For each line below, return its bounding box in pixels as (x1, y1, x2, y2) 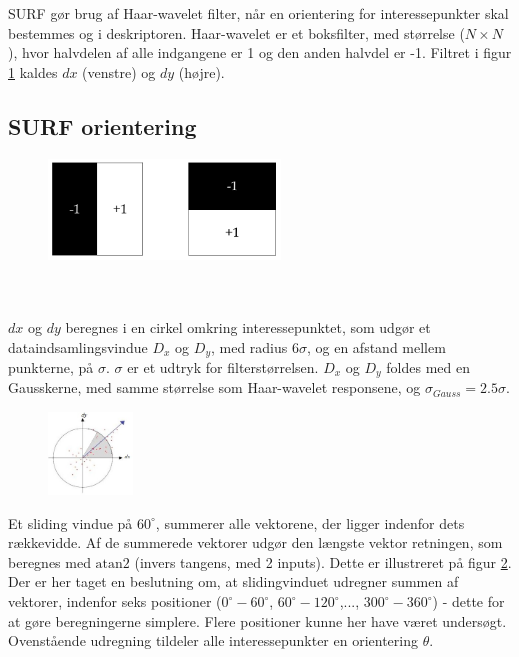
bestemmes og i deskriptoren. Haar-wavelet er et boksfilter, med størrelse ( (8, 22, 465, 43)
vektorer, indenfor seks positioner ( (8, 591, 222, 612)
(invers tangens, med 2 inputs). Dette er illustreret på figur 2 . (134, 551, 512, 572)
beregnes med (8, 551, 91, 572)
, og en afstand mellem (306, 336, 446, 357)
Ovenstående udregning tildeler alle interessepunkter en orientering (8, 630, 418, 651)
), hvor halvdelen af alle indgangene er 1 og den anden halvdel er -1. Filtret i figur (8, 42, 512, 63)
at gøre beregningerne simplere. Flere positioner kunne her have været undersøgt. (8, 610, 507, 631)
